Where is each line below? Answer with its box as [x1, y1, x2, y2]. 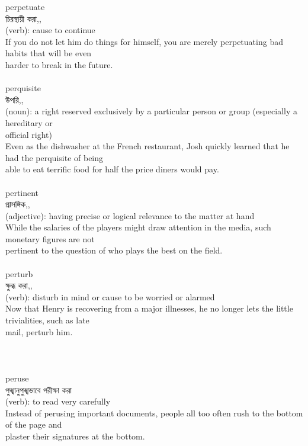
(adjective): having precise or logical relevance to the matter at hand [5, 209, 255, 222]
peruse [5, 372, 29, 384]
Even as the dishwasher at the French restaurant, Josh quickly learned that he [5, 140, 290, 152]
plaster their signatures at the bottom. [5, 429, 145, 442]
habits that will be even [5, 47, 92, 59]
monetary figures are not [5, 232, 95, 245]
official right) [5, 128, 52, 140]
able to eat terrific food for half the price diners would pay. [5, 163, 219, 175]
